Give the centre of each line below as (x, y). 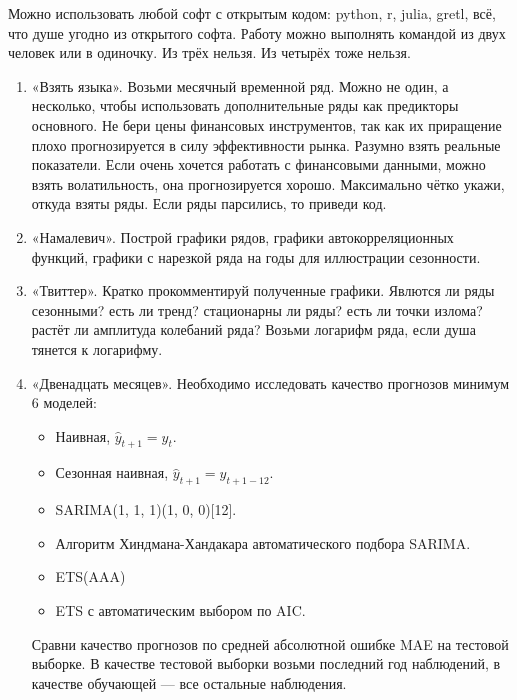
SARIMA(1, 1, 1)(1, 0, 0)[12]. (146, 509)
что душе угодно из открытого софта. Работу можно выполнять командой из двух (257, 32)
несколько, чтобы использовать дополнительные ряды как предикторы (245, 105)
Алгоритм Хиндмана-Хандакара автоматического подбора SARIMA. (263, 542)
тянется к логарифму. (97, 348)
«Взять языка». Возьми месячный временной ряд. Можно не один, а (240, 85)
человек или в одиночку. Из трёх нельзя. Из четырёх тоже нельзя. (209, 52)
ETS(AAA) (90, 576)
